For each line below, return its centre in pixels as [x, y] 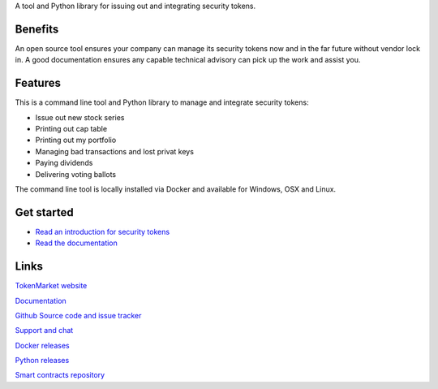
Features [38, 83]
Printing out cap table [71, 128]
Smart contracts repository [60, 375]
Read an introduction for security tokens [103, 231]
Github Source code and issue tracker [78, 315]
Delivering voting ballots [76, 174]
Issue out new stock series [80, 117]
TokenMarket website [51, 286]
